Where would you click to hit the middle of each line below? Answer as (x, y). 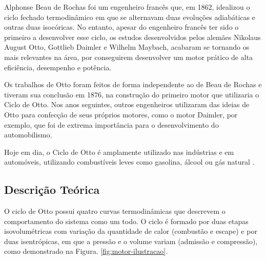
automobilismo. (28, 135)
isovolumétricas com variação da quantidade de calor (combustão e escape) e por (131, 231)
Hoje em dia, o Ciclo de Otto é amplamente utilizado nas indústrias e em (119, 152)
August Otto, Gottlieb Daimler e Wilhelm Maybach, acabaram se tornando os (127, 47)
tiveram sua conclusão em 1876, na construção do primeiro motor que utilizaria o (132, 94)
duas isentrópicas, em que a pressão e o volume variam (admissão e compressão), (131, 241)
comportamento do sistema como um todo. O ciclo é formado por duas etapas (126, 221)
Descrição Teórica (52, 189)
